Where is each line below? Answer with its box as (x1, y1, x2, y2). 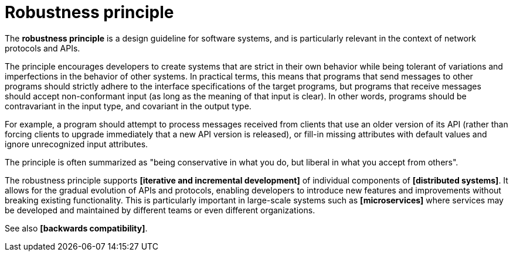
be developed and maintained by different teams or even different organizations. (5, 205, 315, 215)
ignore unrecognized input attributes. (5, 139, 148, 149)
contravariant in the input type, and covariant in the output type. (5, 101, 252, 111)
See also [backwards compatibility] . (5, 223, 148, 233)
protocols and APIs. (5, 43, 80, 53)
